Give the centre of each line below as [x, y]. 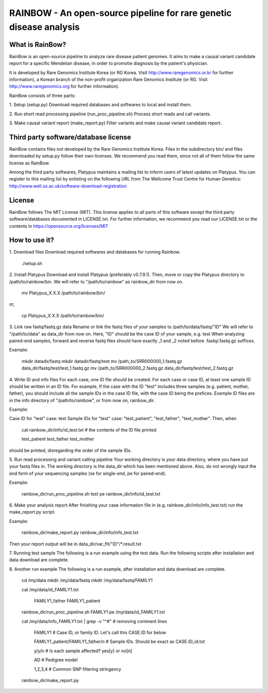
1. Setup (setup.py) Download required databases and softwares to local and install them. [100, 105]
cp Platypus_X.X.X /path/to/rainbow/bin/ [63, 315]
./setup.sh [32, 263]
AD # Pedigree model [56, 660]
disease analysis [44, 27]
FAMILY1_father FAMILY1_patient [67, 601]
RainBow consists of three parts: [42, 95]
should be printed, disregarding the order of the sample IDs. [70, 450]
